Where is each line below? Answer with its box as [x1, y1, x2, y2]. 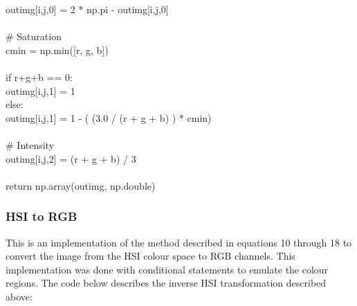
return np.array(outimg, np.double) [6, 178, 156, 192]
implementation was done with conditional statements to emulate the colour [6, 262, 329, 276]
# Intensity [6, 137, 55, 152]
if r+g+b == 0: [6, 69, 73, 84]
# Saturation [6, 29, 62, 44]
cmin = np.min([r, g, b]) [6, 42, 109, 57]
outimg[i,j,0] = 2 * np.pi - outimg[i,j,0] [6, 2, 169, 16]
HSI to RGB [6, 208, 77, 225]
